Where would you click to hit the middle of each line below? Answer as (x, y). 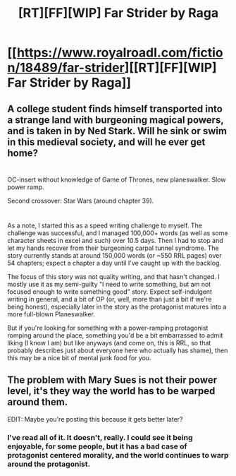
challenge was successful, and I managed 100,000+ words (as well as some (118, 233)
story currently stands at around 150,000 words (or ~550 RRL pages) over (114, 255)
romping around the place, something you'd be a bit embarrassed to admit (115, 335)
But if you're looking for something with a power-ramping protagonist (108, 328)
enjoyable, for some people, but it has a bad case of (98, 446)
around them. (38, 402)
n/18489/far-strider (66, 68)
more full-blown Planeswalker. (51, 314)
